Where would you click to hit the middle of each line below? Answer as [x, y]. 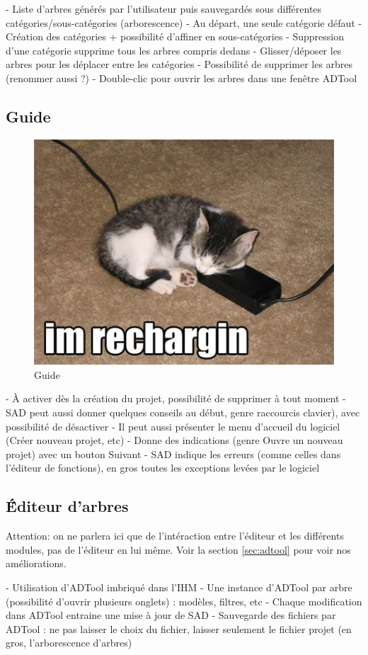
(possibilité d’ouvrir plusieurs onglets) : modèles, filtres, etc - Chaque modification [184, 601]
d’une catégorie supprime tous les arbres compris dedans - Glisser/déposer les [174, 50]
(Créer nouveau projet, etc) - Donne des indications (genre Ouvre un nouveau [174, 440]
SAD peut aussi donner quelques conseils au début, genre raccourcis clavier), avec [183, 412]
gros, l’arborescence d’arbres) [69, 643]
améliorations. [36, 563]
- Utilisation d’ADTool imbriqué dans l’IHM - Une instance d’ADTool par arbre [179, 587]
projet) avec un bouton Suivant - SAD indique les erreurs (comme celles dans [173, 454]
